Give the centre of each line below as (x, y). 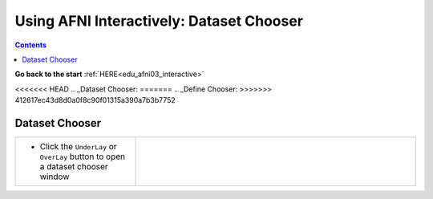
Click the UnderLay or (78, 147)
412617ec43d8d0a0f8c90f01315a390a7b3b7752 (95, 100)
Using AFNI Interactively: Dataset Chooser (159, 21)
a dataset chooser (74, 167)
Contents (31, 45)
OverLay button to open (83, 156)
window (55, 177)
